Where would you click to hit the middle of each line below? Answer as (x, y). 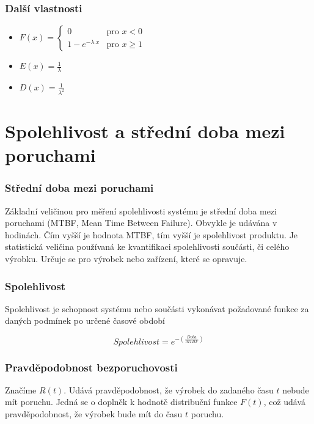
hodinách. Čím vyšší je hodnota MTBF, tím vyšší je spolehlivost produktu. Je (152, 234)
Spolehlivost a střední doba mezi (145, 131)
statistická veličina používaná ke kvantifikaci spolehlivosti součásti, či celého (147, 247)
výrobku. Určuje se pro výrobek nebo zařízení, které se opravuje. (126, 259)
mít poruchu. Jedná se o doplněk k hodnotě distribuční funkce (121, 402)
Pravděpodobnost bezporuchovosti (91, 367)
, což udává (285, 402)
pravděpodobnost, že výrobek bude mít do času (94, 413)
